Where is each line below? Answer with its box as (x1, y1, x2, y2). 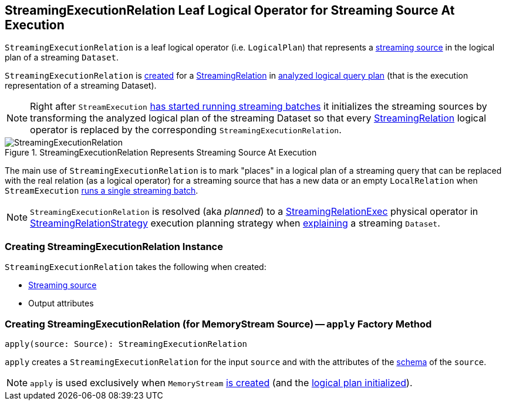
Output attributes (28, 298, 94, 309)
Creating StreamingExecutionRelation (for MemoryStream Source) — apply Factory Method (5, 318, 432, 330)
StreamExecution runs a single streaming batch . (5, 185, 198, 196)
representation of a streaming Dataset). (5, 80, 157, 91)
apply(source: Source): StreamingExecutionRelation (5, 339, 248, 349)
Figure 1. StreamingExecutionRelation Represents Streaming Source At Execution (5, 147, 317, 158)
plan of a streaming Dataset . (5, 52, 119, 63)
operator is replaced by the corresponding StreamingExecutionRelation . (30, 124, 342, 136)
